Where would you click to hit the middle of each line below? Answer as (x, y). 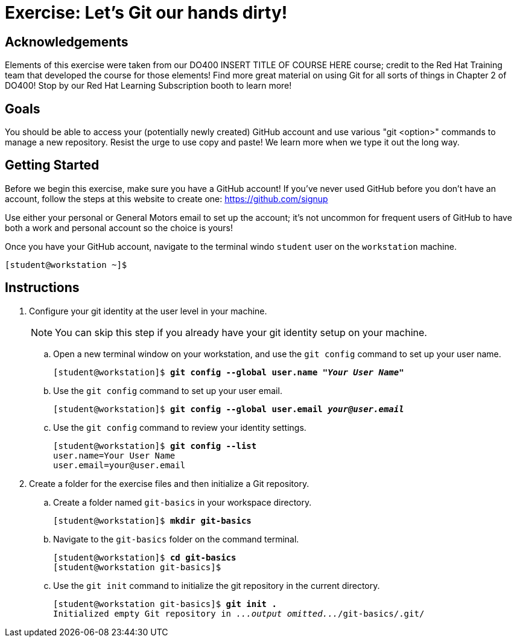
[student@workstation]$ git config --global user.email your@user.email (229, 409)
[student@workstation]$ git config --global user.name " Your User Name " (229, 372)
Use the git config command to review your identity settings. (180, 427)
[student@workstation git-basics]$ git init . (165, 604)
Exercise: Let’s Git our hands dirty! (146, 13)
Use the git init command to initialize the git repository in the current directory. (217, 585)
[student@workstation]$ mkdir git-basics (152, 520)
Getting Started (52, 165)
